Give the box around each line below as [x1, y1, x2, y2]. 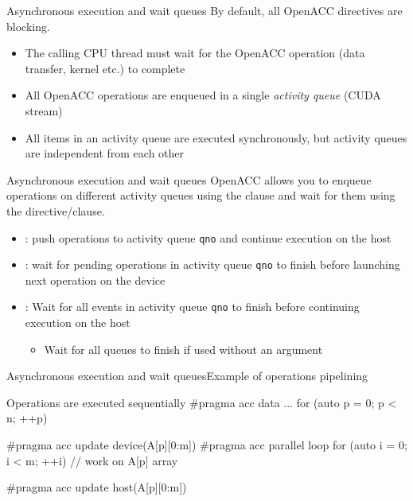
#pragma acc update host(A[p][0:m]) [6, 479, 187, 495]
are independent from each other [25, 145, 185, 161]
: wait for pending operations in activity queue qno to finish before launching [25, 256, 400, 273]
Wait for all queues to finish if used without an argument [44, 340, 323, 357]
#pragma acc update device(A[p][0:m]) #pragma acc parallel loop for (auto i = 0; [6, 437, 407, 453]
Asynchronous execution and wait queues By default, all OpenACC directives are [6, 2, 403, 18]
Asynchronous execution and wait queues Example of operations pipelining [6, 367, 368, 384]
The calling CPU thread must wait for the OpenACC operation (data [25, 45, 365, 61]
